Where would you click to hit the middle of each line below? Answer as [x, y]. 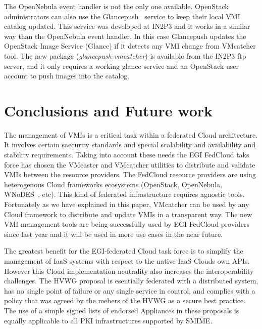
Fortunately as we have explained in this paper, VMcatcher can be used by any [127, 204]
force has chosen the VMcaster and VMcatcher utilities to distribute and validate [130, 164]
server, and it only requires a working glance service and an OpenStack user [121, 66]
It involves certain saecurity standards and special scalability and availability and [130, 145]
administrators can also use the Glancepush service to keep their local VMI [122, 16]
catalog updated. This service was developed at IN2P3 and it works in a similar [127, 26]
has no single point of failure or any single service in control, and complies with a [130, 290]
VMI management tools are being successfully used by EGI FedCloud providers [127, 224]
